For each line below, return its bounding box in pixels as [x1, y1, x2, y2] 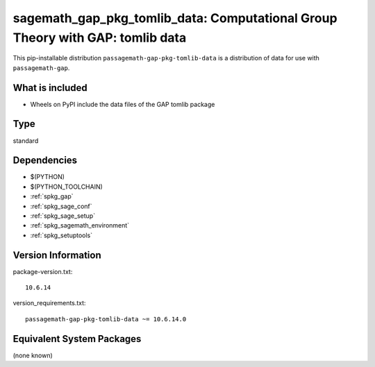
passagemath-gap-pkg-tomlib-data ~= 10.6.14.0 [25, 315, 187, 323]
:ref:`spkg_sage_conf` [30, 202, 93, 210]
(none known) [12, 351, 53, 359]
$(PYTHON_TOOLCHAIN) [30, 182, 103, 191]
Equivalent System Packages [12, 333, 142, 345]
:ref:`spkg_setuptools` [30, 231, 93, 239]
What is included [12, 82, 88, 94]
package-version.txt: [12, 267, 73, 275]
